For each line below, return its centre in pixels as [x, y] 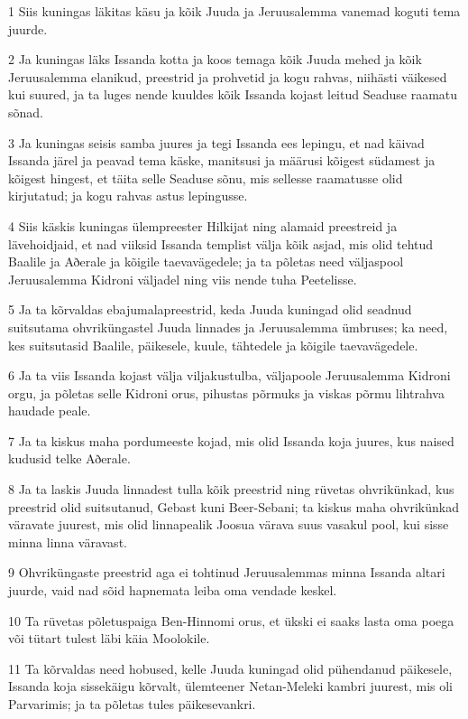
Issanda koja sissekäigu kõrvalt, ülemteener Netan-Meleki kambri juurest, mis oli [231, 686]
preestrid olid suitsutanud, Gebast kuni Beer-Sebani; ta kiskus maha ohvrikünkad [234, 506]
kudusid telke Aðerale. [69, 458]
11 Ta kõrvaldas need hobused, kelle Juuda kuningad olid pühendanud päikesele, [230, 668]
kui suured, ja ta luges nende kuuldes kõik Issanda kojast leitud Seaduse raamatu [233, 94]
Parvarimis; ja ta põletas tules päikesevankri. [132, 704]
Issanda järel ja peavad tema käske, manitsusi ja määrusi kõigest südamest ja [222, 160]
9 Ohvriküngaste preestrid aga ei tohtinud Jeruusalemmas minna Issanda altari [227, 572]
